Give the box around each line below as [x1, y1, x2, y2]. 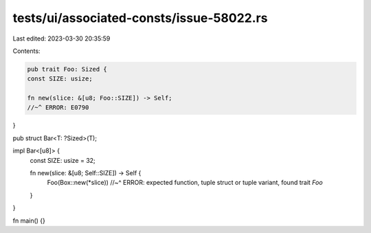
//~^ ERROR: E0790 [27, 104, 89, 111]
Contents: [12, 47, 41, 55]
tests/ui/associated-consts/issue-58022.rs [12, 10, 268, 25]
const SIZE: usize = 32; [30, 156, 95, 164]
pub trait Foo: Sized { [27, 65, 108, 73]
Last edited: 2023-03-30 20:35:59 [12, 34, 111, 43]
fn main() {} [12, 217, 46, 225]
